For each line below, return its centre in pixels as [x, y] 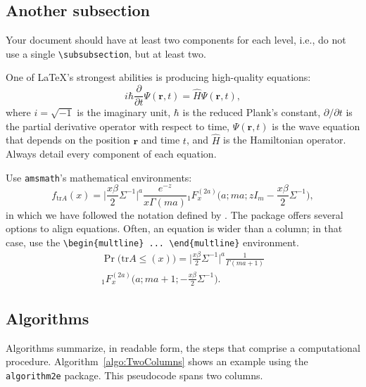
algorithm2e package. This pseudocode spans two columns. [134, 375]
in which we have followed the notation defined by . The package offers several [175, 214]
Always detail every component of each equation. [111, 154]
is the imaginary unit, [124, 112]
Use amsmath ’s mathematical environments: [99, 177]
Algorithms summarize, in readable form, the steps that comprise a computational [183, 347]
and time [160, 140]
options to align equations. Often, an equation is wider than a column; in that [174, 228]
